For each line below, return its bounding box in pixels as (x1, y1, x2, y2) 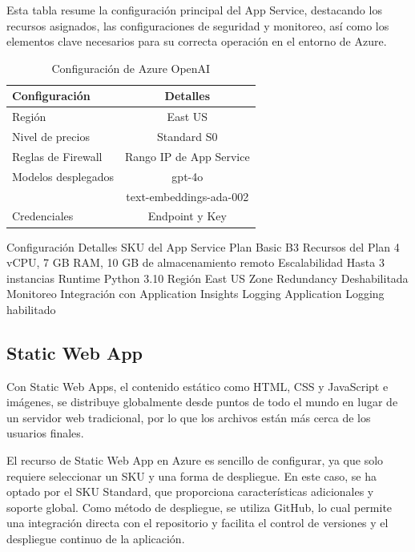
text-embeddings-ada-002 (126, 187, 249, 204)
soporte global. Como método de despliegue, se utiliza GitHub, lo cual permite (6, 498, 393, 515)
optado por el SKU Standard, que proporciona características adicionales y (6, 483, 374, 500)
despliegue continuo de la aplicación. (6, 530, 185, 547)
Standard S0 (157, 128, 218, 145)
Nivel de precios (12, 128, 90, 145)
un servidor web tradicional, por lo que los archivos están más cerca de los (6, 409, 371, 425)
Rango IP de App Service (125, 147, 250, 164)
